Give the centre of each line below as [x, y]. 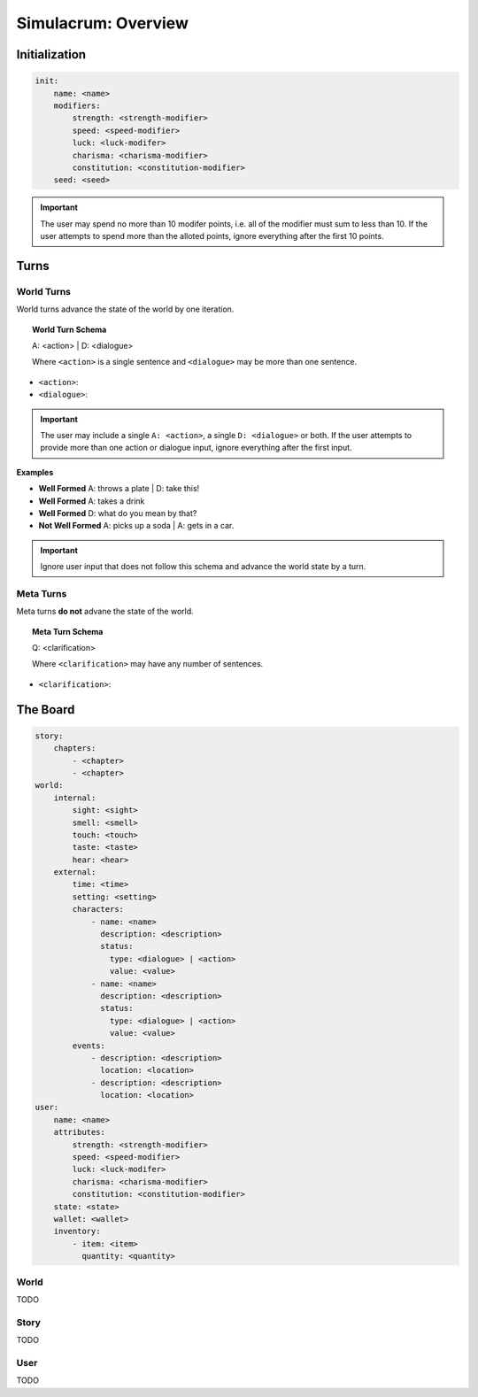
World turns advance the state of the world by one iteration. [125, 309]
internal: [75, 798]
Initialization [51, 54]
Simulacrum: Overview [103, 23]
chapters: [75, 749]
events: [89, 1046]
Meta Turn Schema [68, 631]
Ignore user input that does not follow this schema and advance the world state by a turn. [203, 567]
